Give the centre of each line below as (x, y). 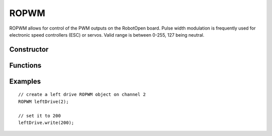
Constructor (29, 49)
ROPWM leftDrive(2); (44, 101)
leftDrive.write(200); (46, 122)
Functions (25, 65)
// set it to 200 (40, 116)
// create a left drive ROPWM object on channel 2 (82, 95)
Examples (25, 81)
